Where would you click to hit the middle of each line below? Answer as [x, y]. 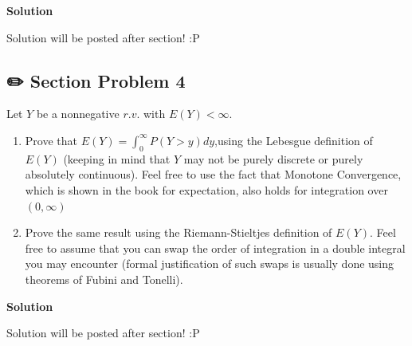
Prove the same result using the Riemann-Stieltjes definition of [179, 232]
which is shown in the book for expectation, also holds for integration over [206, 189]
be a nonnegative [78, 114]
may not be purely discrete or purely [273, 158]
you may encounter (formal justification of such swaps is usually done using [210, 263]
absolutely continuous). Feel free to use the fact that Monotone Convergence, [213, 174]
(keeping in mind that [117, 158]
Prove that [51, 140]
